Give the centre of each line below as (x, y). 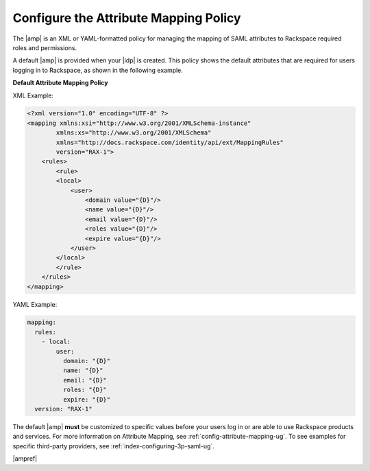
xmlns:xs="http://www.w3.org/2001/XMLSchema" (134, 133)
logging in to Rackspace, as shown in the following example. (98, 70)
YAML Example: (35, 304)
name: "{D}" (83, 370)
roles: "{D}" (85, 390)
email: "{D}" (85, 380)
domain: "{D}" (87, 361)
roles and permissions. (45, 47)
